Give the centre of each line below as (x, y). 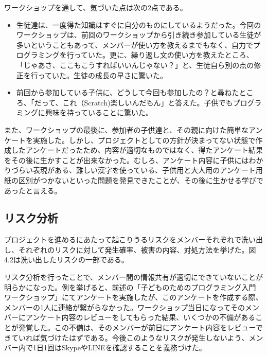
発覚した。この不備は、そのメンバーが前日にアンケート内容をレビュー (137, 327)
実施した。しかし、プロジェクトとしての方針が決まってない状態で (144, 140)
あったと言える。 (33, 190)
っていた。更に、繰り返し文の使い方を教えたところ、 (164, 55)
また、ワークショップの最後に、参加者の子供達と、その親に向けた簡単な (127, 129)
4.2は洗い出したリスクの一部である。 (66, 260)
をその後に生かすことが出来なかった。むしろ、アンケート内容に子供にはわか (134, 160)
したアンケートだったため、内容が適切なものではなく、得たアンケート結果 (137, 150)
